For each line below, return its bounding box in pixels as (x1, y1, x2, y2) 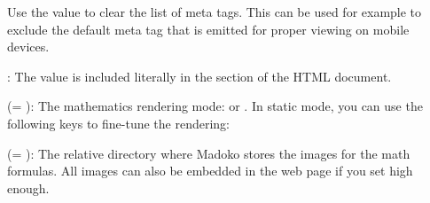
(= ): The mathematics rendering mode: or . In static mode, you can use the (7, 97, 423, 115)
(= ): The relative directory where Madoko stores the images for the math (7, 144, 410, 162)
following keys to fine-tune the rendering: (7, 113, 231, 132)
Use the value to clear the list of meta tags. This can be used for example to (7, 3, 422, 20)
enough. (7, 178, 50, 197)
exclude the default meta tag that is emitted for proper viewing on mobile (7, 20, 410, 38)
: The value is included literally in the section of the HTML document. (7, 66, 392, 85)
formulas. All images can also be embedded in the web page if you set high (7, 161, 413, 180)
